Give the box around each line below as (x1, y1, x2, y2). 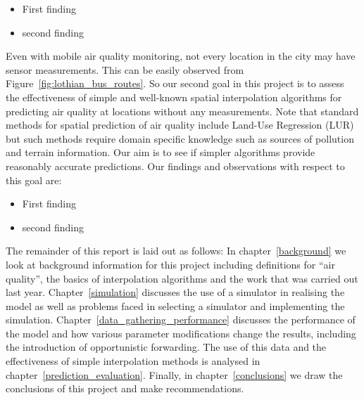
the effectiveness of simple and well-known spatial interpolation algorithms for (6, 89, 342, 104)
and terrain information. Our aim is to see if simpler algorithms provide (6, 145, 315, 160)
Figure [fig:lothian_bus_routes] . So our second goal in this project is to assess (6, 76, 344, 91)
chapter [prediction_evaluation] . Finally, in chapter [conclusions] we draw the (6, 367, 343, 382)
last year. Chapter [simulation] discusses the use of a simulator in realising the (6, 285, 345, 299)
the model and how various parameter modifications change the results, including (6, 325, 356, 340)
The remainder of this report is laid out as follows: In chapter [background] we (6, 243, 346, 258)
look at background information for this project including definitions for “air (6, 257, 335, 271)
